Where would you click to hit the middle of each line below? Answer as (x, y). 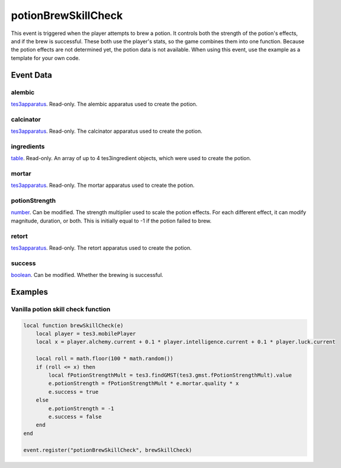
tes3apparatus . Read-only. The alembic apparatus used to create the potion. (104, 104)
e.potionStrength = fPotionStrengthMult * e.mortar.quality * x (144, 383)
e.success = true (73, 392)
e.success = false (75, 416)
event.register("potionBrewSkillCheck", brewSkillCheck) (108, 450)
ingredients (28, 147)
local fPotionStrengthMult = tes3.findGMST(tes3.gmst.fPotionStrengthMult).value (170, 375)
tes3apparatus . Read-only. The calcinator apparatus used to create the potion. (107, 131)
